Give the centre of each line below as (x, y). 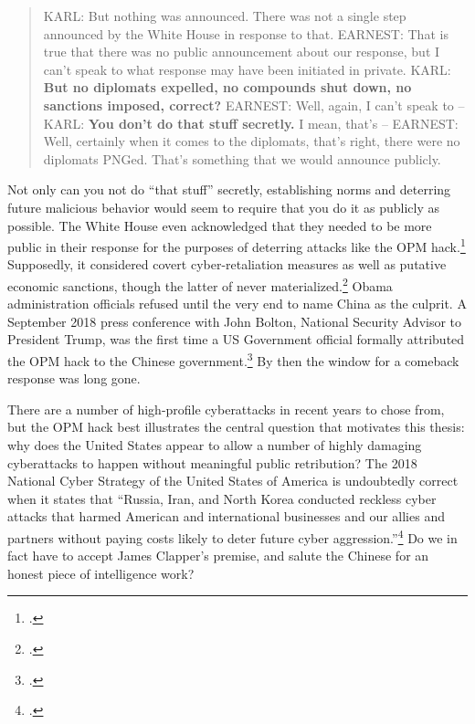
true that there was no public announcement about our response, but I (242, 52)
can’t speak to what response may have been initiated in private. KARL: (247, 69)
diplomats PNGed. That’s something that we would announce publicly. (242, 158)
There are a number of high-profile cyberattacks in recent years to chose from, (226, 409)
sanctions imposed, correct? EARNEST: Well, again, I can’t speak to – (254, 105)
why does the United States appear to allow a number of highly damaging (215, 445)
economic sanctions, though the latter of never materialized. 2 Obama (200, 284)
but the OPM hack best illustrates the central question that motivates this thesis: (236, 427)
